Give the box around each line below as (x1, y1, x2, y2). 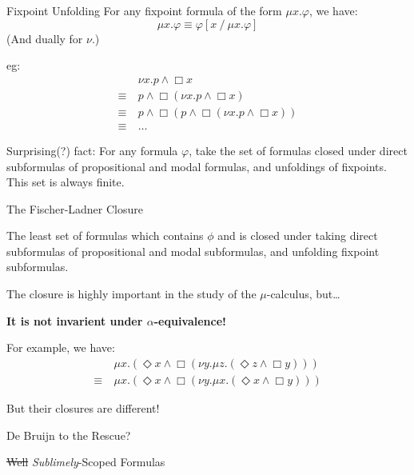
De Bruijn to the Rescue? (6, 426, 131, 443)
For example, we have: (6, 339, 115, 356)
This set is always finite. (6, 174, 125, 190)
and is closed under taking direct (217, 227, 378, 244)
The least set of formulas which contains (6, 227, 204, 244)
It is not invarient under (6, 312, 143, 329)
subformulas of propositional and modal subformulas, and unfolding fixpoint (6, 242, 380, 259)
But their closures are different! (6, 399, 160, 416)
